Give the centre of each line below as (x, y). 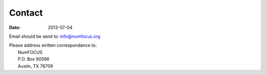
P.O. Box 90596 (33, 59)
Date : (15, 27)
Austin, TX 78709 (35, 66)
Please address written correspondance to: (53, 45)
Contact (26, 13)
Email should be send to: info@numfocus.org (55, 36)
